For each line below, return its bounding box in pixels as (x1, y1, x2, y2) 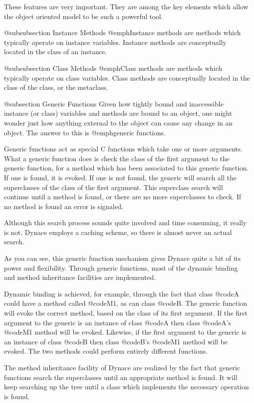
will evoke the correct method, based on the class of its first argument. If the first (4, 308, 248, 318)
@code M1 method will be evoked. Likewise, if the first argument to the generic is (4, 327, 246, 337)
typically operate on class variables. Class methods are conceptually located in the (4, 72, 250, 83)
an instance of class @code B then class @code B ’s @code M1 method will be (4, 336, 228, 346)
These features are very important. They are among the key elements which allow (4, 1, 249, 11)
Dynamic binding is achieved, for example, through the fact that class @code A (4, 288, 239, 298)
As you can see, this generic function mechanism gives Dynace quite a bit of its (4, 253, 241, 263)
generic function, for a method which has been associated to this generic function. (4, 163, 249, 173)
